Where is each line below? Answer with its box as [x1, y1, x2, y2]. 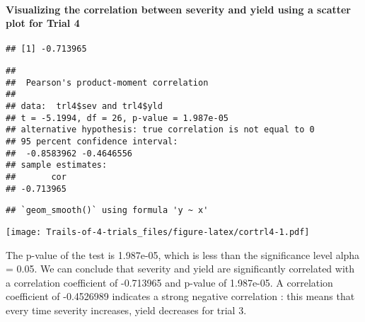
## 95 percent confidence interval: [6, 136, 178, 146]
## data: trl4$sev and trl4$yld [6, 101, 163, 112]
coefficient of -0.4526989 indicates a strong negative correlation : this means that [6, 289, 355, 304]
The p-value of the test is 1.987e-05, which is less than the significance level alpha [6, 247, 360, 262]
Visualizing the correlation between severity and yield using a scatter [6, 1, 351, 16]
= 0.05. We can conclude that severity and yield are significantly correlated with [6, 261, 355, 276]
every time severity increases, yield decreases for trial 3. [6, 302, 247, 317]
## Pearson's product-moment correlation [6, 77, 209, 88]
